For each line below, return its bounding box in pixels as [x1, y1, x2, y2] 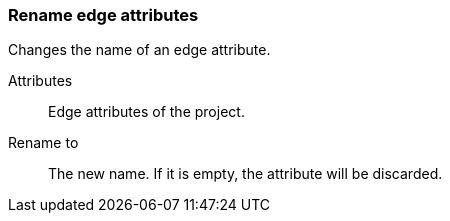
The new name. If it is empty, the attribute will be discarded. [48, 165, 443, 183]
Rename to [8, 134, 79, 152]
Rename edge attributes [8, 5, 199, 25]
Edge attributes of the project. [48, 103, 245, 121]
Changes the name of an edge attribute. [8, 41, 271, 59]
